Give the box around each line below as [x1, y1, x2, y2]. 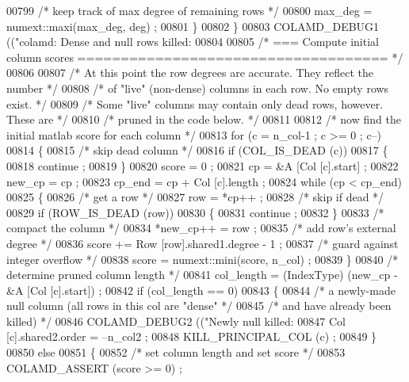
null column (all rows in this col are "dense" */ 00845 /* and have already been [6, 297, 392, 314]
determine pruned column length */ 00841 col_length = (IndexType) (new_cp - [6, 266, 398, 283]
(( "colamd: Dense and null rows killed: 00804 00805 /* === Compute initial [6, 33, 379, 50]
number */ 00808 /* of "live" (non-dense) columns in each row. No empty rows [6, 79, 389, 96]
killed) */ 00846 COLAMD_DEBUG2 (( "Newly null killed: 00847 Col [6, 312, 346, 329]
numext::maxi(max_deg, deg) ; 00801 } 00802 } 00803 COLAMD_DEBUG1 [6, 17, 380, 34]
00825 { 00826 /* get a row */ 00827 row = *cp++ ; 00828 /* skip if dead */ [6, 189, 384, 205]
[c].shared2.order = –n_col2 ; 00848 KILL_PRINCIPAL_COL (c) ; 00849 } [6, 328, 377, 345]
